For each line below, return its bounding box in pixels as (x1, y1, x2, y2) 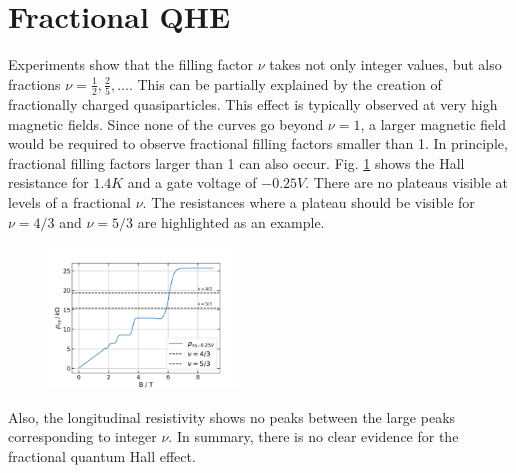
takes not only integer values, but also (269, 54, 502, 75)
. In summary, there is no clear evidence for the (168, 426, 459, 447)
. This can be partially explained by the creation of (128, 73, 442, 94)
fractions (8, 73, 61, 94)
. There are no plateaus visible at (305, 172, 509, 193)
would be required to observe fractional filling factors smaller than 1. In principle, (8, 133, 508, 154)
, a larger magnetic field (360, 113, 506, 134)
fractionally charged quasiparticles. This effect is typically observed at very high (8, 94, 498, 115)
